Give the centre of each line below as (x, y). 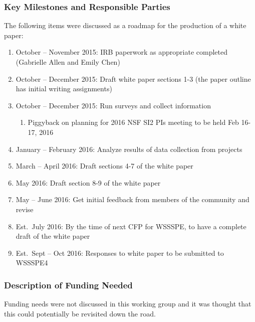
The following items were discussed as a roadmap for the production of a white (125, 25)
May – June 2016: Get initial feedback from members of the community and (133, 199)
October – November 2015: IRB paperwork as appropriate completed (122, 52)
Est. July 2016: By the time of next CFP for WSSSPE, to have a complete (131, 226)
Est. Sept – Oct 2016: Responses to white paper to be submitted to (120, 253)
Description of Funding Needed (68, 285)
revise (25, 209)
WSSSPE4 (32, 263)
